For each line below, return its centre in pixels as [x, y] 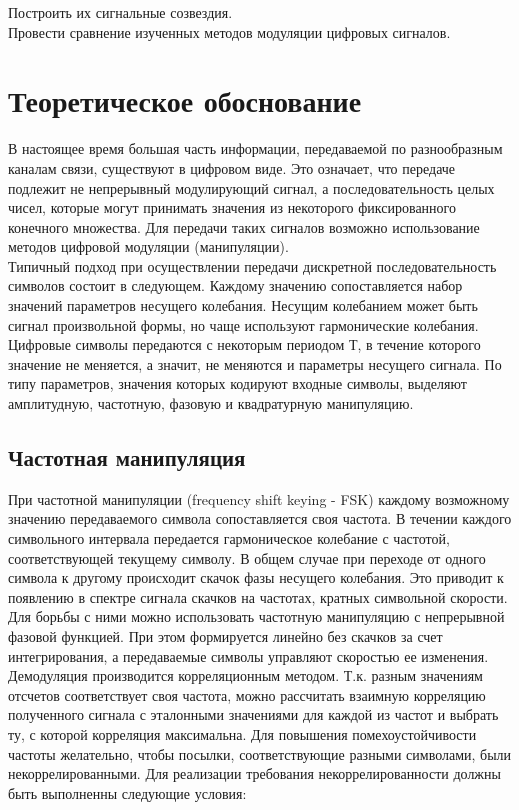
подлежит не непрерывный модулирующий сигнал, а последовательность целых [251, 187]
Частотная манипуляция [127, 457]
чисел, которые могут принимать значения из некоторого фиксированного [232, 207]
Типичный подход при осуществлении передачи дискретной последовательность [252, 265]
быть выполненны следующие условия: [127, 792]
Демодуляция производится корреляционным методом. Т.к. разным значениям [245, 675]
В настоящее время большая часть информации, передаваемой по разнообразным [255, 148]
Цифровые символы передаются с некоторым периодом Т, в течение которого [244, 344]
